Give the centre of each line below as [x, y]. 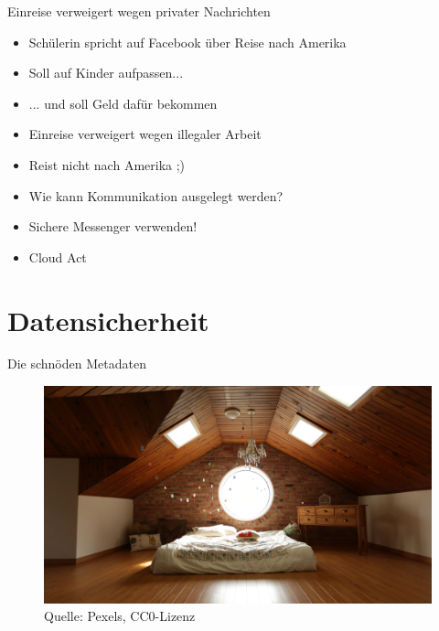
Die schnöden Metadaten [77, 364]
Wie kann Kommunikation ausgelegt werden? [156, 195]
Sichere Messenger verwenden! [113, 226]
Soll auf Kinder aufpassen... [106, 73]
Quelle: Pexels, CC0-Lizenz [120, 616]
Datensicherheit [108, 320]
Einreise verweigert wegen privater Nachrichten [139, 11]
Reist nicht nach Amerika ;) [107, 164]
